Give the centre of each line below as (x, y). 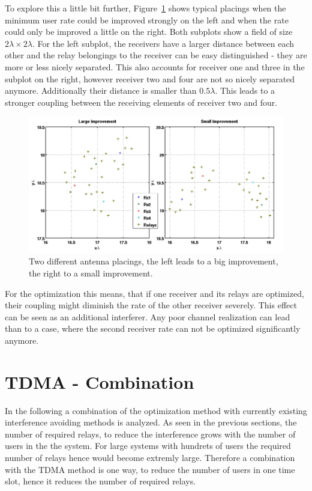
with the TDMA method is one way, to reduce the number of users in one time (150, 469)
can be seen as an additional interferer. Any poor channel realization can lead (148, 316)
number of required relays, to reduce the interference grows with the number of (150, 434)
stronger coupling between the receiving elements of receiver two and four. (141, 102)
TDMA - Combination (100, 381)
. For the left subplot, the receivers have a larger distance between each (163, 43)
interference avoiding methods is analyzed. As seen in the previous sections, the (151, 422)
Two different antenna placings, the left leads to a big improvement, (154, 261)
